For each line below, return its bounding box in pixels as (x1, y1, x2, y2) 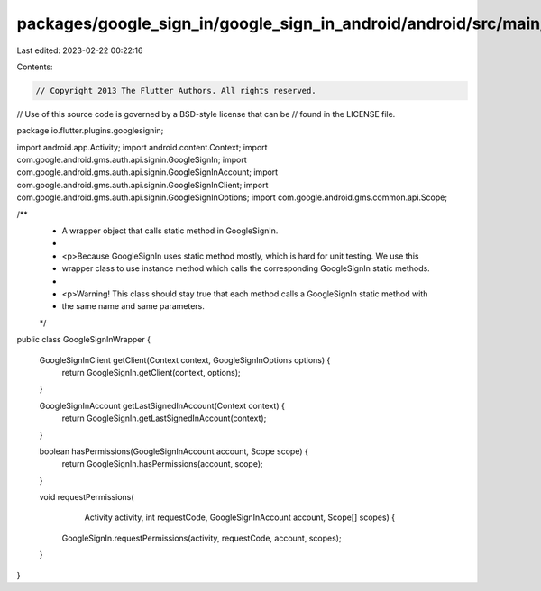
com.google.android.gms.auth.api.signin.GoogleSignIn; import (16, 154, 247, 166)
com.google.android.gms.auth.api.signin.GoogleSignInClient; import (16, 179, 269, 190)
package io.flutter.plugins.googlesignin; (16, 125, 164, 136)
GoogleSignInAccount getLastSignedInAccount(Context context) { (39, 400, 286, 411)
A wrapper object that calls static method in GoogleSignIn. (61, 225, 279, 236)
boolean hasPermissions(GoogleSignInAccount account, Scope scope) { (39, 446, 308, 457)
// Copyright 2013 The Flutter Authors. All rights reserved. (35, 86, 316, 95)
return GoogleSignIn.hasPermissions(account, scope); (61, 459, 263, 469)
